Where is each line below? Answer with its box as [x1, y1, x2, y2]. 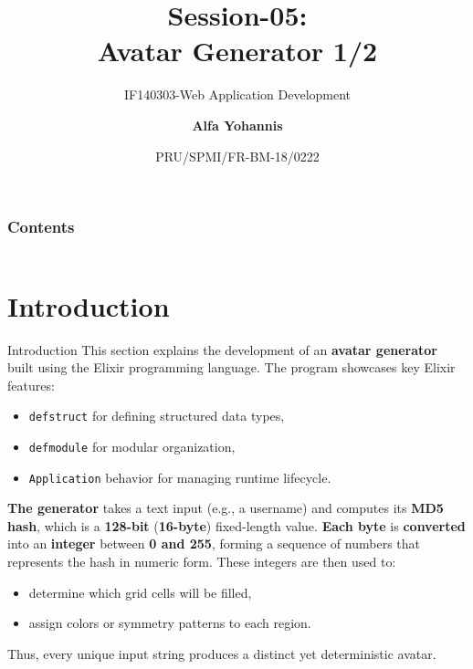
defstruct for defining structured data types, [28, 406, 285, 425]
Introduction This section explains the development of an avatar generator [7, 340, 437, 359]
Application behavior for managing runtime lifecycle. [28, 467, 331, 486]
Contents [7, 215, 75, 238]
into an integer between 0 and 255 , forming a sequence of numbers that [7, 534, 420, 553]
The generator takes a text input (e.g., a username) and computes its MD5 [7, 498, 444, 517]
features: [7, 375, 55, 394]
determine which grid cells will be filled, [28, 582, 252, 601]
